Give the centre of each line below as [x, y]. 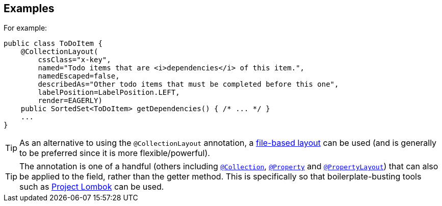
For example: [25, 28]
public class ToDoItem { [53, 44]
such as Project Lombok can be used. [92, 187]
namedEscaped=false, [79, 76]
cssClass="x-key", [74, 60]
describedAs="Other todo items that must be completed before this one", [188, 84]
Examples [29, 8]
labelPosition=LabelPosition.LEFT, [109, 93]
